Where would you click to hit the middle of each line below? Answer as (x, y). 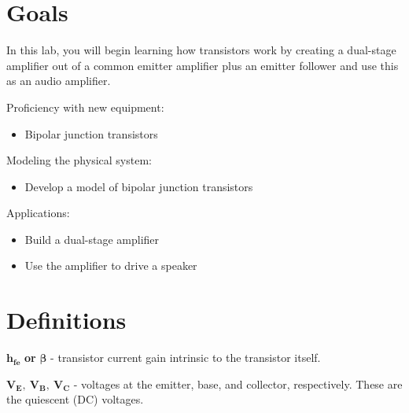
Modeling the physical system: (79, 160)
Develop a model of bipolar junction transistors (139, 186)
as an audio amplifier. (59, 81)
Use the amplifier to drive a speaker (111, 265)
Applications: (38, 213)
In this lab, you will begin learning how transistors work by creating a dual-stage (201, 50)
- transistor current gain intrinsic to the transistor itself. (186, 358)
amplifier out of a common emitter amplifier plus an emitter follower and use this (203, 65)
